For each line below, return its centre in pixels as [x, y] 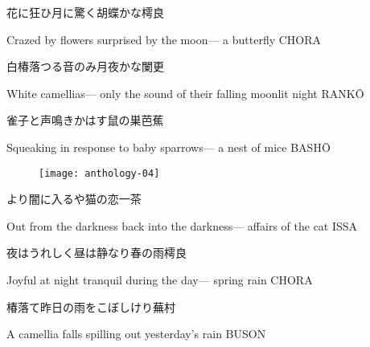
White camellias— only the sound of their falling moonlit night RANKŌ [185, 93]
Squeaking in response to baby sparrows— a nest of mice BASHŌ [169, 147]
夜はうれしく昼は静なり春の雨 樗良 [97, 253]
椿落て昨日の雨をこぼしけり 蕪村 [91, 306]
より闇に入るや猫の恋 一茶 [74, 199]
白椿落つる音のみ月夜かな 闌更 [85, 66]
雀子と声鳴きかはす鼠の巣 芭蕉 [85, 120]
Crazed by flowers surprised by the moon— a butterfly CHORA [164, 39]
